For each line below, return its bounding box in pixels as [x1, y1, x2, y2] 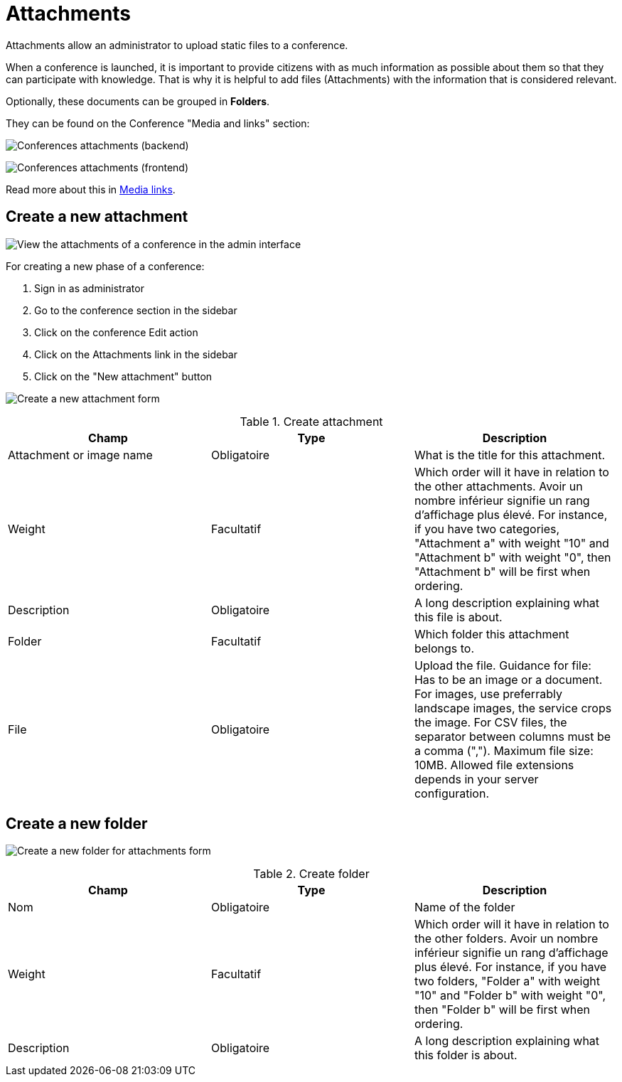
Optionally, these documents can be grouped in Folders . [6, 95, 270, 107]
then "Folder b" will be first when [414, 1002, 591, 1017]
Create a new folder [6, 815, 148, 833]
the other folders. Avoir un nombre [414, 931, 599, 946]
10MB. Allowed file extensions [414, 757, 574, 772]
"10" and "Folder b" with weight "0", [414, 988, 606, 1003]
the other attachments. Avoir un [414, 478, 583, 493]
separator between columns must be [414, 729, 611, 744]
